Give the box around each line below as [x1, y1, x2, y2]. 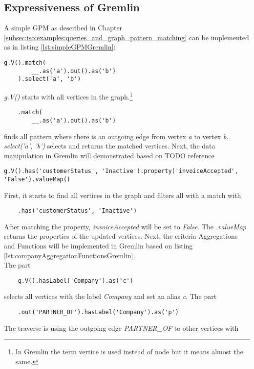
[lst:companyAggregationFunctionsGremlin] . [4, 250, 135, 260]
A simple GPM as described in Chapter [4, 23, 123, 33]
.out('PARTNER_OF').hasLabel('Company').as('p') [18, 309, 179, 316]
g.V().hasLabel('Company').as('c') [18, 277, 133, 284]
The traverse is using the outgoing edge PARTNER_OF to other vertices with [4, 322, 239, 333]
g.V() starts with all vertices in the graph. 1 [4, 90, 133, 101]
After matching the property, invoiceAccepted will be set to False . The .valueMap [4, 221, 246, 231]
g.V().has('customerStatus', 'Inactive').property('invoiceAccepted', [4, 168, 238, 175]
